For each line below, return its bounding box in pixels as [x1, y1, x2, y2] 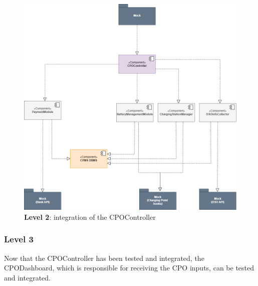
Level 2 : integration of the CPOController [24, 211, 156, 222]
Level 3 [4, 233, 34, 245]
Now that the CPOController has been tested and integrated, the [4, 252, 204, 263]
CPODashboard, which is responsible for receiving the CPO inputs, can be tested [4, 262, 254, 273]
